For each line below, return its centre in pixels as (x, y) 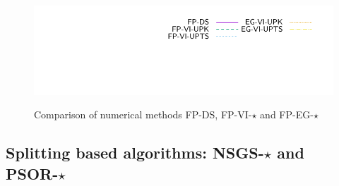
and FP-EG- (287, 114)
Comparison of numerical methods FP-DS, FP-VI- (143, 114)
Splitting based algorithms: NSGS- (135, 153)
